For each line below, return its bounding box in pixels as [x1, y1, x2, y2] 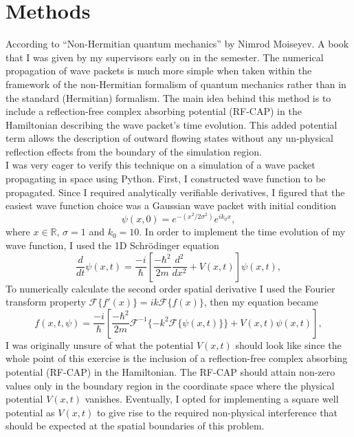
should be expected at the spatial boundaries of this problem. [5, 418, 265, 433]
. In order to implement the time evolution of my [139, 224, 346, 239]
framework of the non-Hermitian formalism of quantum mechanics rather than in [5, 76, 346, 91]
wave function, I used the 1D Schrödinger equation [5, 237, 219, 252]
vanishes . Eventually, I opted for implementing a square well [85, 392, 339, 406]
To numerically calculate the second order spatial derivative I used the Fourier [5, 281, 335, 295]
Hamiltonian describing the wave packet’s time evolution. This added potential [5, 117, 338, 131]
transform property [5, 295, 86, 309]
